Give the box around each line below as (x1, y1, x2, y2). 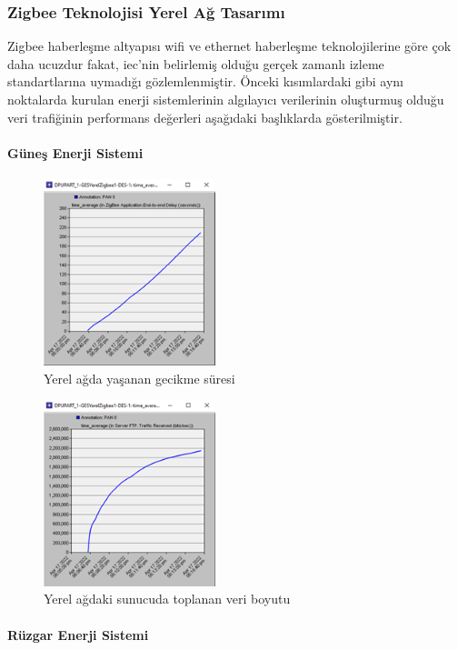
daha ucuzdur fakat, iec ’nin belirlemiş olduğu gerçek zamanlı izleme (7, 54, 384, 73)
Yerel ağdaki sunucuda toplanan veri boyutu (44, 589, 291, 608)
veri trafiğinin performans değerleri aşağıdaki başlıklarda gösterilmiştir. (7, 107, 403, 126)
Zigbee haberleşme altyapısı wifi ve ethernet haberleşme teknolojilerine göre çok (7, 36, 452, 55)
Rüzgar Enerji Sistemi (7, 625, 149, 644)
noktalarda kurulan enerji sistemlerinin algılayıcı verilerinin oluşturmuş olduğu (7, 90, 444, 108)
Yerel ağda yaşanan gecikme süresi (44, 368, 235, 387)
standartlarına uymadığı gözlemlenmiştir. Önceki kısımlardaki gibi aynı (7, 72, 404, 91)
